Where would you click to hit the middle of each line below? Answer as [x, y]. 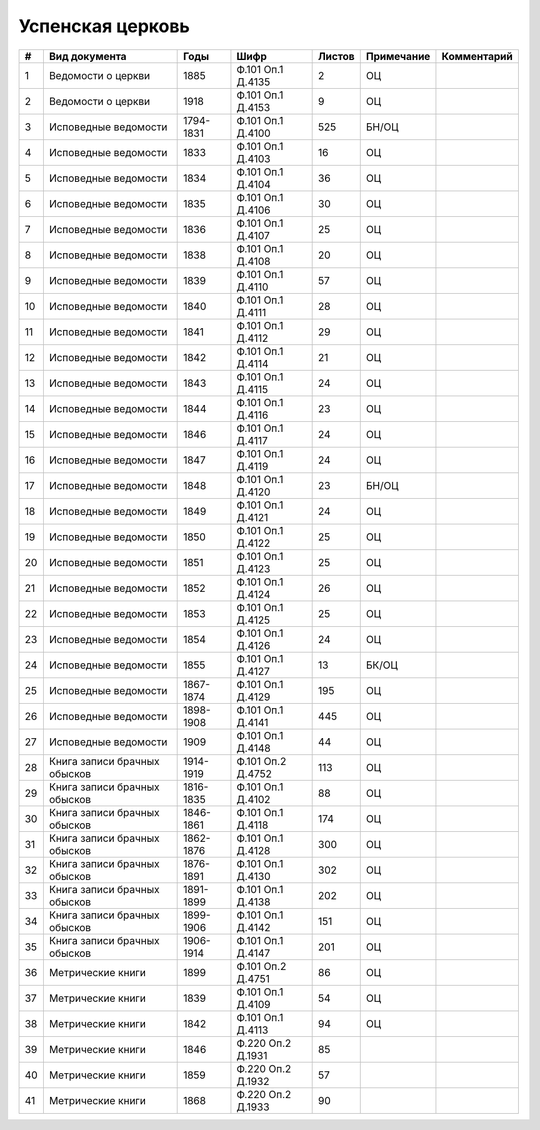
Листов [336, 56]
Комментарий [477, 56]
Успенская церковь [104, 26]
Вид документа [87, 56]
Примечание [398, 56]
